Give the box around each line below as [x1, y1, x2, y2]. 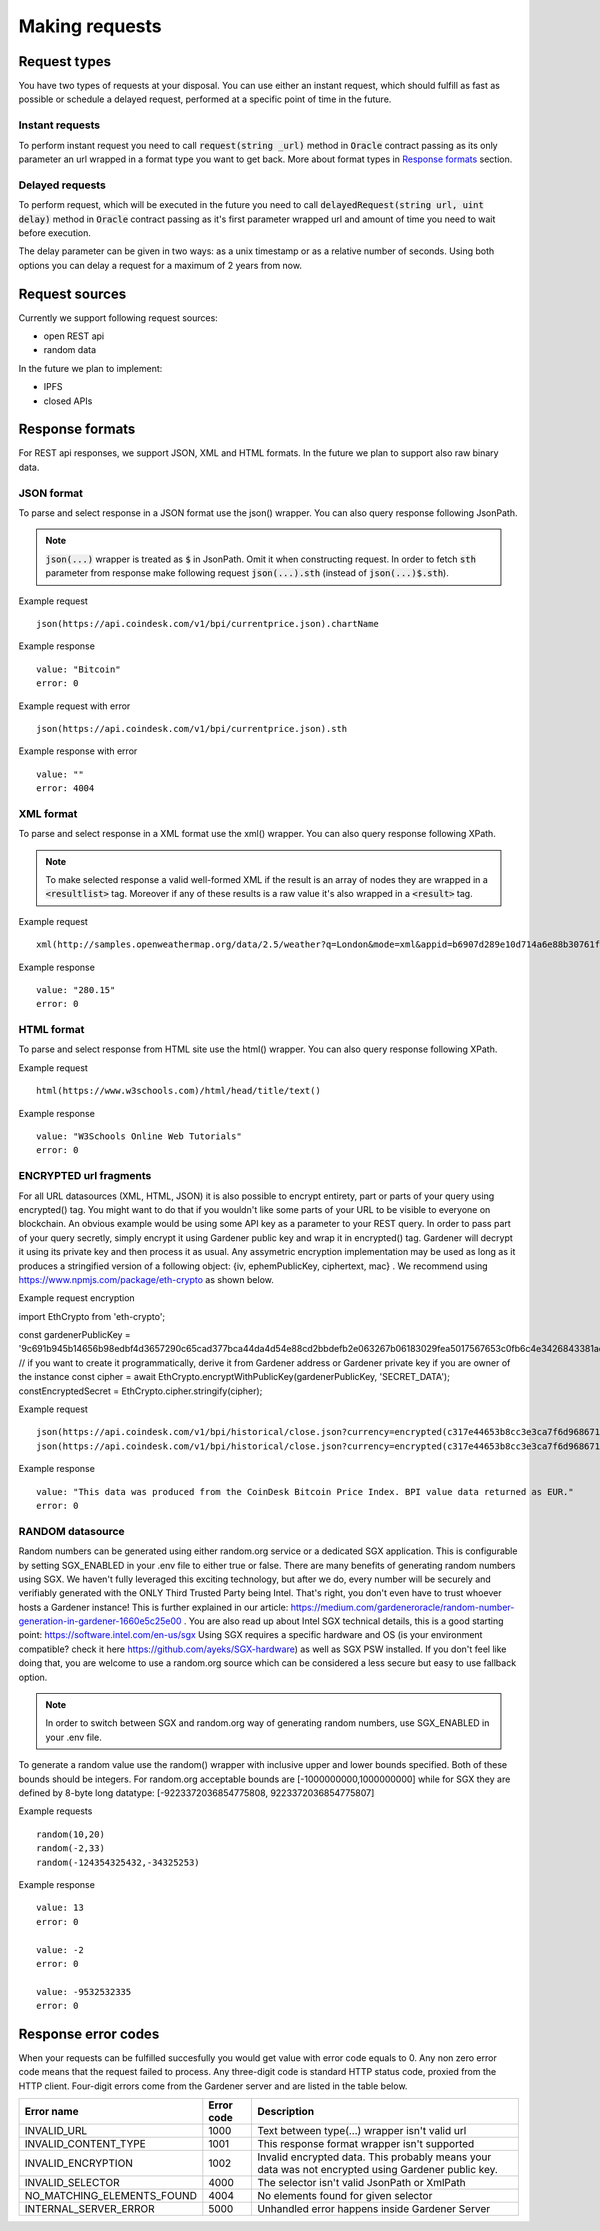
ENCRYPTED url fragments [18, 1169, 152, 1183]
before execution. [18, 226, 92, 239]
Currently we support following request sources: [18, 311, 219, 324]
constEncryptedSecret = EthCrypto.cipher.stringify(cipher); [18, 1385, 263, 1397]
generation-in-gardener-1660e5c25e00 [18, 1615, 182, 1627]
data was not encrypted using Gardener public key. [256, 2163, 499, 2177]
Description [256, 2105, 315, 2119]
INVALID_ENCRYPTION [24, 2156, 134, 2170]
